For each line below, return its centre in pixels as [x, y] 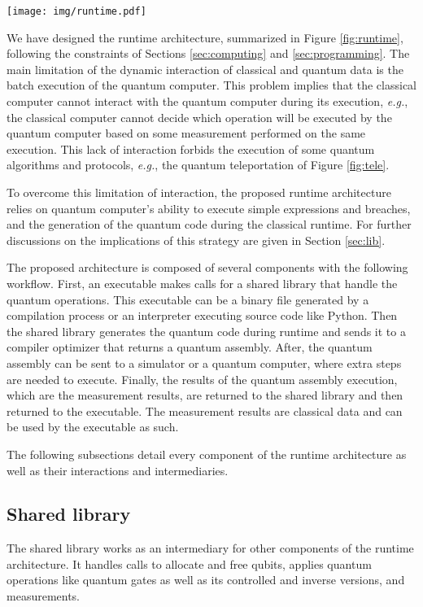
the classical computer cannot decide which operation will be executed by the [199, 117]
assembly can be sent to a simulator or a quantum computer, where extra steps [204, 362]
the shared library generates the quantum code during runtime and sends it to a [206, 331]
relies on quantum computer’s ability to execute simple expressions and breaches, [209, 208]
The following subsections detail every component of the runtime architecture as [207, 454]
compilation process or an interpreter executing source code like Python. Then [202, 315]
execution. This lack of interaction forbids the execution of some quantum [191, 148]
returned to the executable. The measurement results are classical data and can [205, 410]
